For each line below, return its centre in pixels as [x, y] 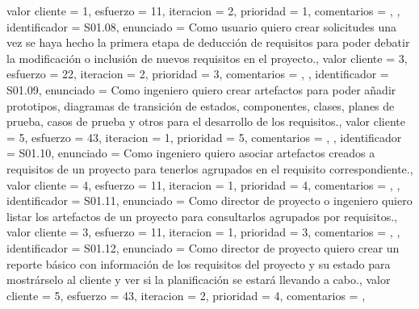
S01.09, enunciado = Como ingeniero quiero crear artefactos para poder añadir [201, 89]
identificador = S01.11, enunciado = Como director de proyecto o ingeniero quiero [209, 200]
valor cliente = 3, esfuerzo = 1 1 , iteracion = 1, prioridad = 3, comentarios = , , [203, 232]
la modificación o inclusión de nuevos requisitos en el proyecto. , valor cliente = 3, [207, 58]
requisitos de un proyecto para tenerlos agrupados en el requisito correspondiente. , [210, 168]
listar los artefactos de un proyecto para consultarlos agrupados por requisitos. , [202, 216]
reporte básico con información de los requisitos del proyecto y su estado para [199, 263]
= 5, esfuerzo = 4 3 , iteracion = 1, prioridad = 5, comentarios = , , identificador [204, 137]
